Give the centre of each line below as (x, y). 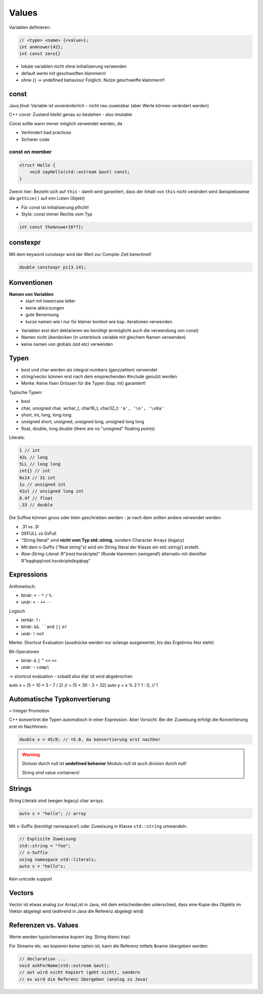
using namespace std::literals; (58, 859)
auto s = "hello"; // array (53, 813)
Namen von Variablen (31, 294)
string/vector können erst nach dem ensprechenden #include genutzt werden (99, 377)
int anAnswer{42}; (41, 47)
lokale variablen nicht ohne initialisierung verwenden (74, 66)
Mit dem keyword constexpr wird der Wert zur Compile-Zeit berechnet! (80, 254)
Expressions (28, 575)
